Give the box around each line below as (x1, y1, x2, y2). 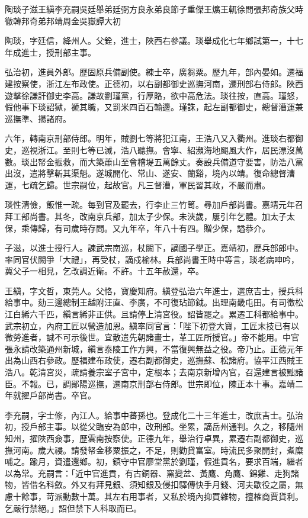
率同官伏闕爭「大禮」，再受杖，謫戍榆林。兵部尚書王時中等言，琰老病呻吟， (5, 253, 299, 265)
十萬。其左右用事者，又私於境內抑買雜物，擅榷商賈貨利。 (79, 490, 303, 502)
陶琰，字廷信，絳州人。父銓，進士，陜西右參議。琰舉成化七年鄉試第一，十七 (5, 34, 303, 47)
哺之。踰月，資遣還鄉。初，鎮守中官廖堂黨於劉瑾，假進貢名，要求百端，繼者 (5, 455, 303, 468)
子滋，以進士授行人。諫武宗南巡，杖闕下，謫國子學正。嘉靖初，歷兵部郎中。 (5, 242, 303, 254)
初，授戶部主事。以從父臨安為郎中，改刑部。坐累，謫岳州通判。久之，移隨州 (5, 420, 303, 433)
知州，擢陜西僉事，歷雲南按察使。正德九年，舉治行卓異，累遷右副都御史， (5, 432, 295, 444)
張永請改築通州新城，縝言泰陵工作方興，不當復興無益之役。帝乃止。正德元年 (5, 342, 303, 355)
